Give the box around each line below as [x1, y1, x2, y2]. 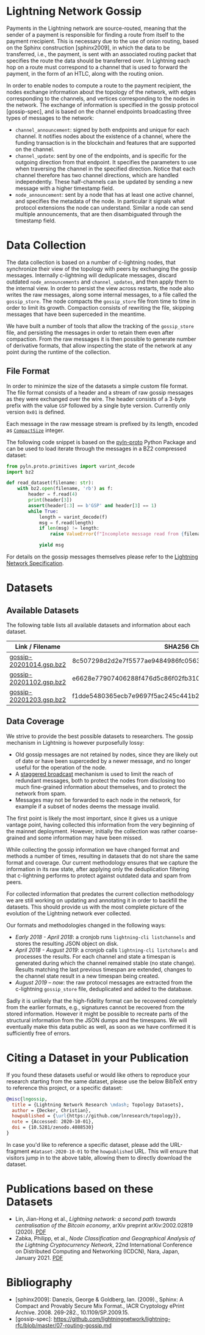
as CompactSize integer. [6, 426, 65, 434]
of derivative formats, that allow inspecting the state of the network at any [6, 342, 192, 349]
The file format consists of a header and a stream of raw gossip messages [6, 389, 193, 396]
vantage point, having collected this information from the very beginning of [6, 821, 195, 828]
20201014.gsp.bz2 [9, 660, 67, 669]
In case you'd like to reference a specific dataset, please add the [6, 1141, 169, 1148]
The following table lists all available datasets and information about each [6, 621, 191, 629]
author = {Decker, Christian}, [12, 1107, 92, 1113]
